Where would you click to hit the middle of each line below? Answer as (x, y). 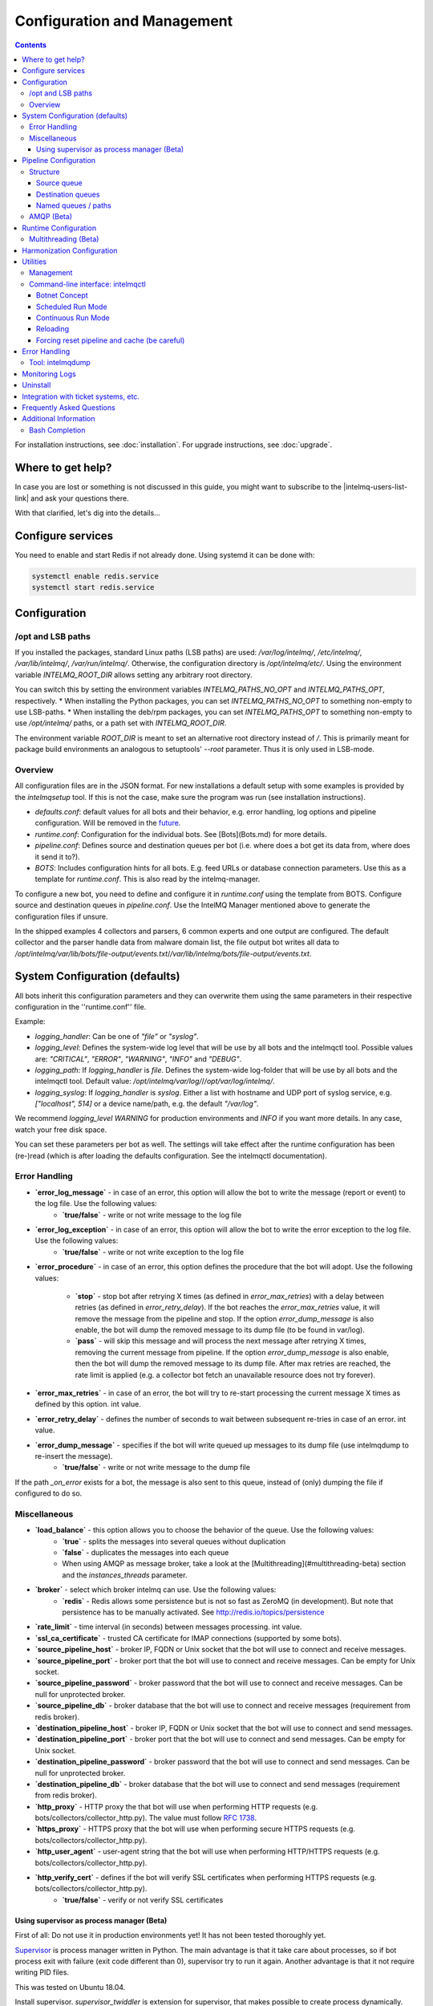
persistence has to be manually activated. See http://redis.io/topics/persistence (193, 1612)
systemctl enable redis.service (95, 576)
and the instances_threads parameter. (125, 1575)
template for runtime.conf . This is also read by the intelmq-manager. (148, 879)
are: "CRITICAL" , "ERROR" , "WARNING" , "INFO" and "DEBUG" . (138, 1058)
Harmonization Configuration (70, 250)
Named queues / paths (74, 205)
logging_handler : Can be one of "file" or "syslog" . (117, 1036)
